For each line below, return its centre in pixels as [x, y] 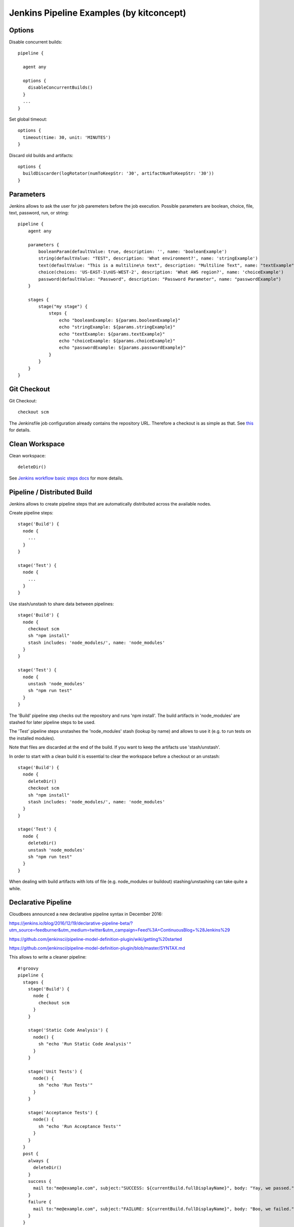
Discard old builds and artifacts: [41, 155]
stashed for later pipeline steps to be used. [52, 722]
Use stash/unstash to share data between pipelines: [61, 604]
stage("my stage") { [63, 307]
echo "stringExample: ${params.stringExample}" [117, 327]
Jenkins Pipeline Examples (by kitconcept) [98, 13]
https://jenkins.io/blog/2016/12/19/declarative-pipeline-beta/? [71, 923]
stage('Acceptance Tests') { [63, 1113]
